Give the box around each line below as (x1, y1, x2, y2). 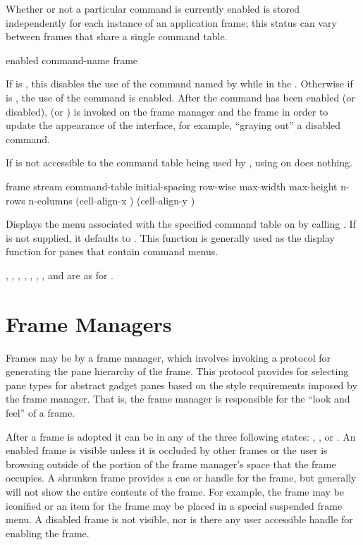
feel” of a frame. (6, 405, 75, 420)
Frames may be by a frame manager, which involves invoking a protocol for (6, 350, 331, 365)
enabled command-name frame (6, 52, 138, 67)
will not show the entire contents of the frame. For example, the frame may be (6, 484, 344, 498)
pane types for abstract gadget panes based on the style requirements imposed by (6, 377, 357, 392)
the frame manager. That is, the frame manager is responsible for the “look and (6, 391, 350, 406)
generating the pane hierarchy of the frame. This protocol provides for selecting (6, 364, 349, 379)
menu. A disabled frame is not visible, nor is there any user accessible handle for (6, 512, 353, 527)
